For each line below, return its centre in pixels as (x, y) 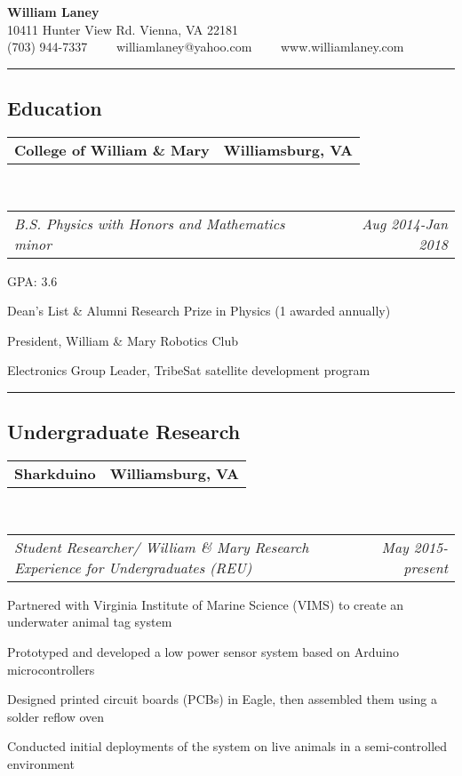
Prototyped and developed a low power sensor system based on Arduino (203, 651)
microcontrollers (51, 669)
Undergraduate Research (124, 432)
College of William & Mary (112, 149)
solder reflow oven (56, 716)
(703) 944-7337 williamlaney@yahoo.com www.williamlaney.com (206, 47)
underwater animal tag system (90, 622)
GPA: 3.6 (32, 280)
